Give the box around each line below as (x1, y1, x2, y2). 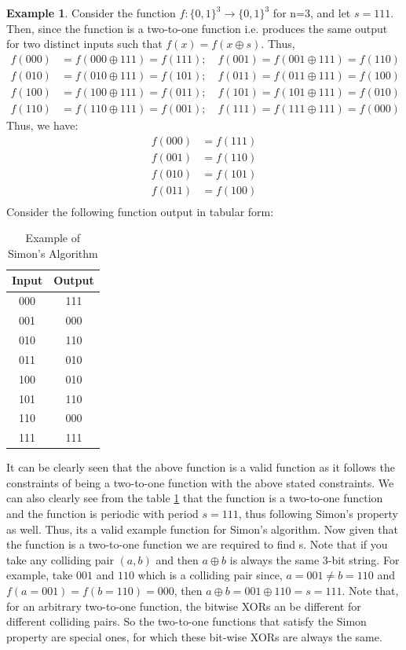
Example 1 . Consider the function (6, 5, 176, 20)
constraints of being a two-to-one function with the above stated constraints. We (6, 474, 394, 490)
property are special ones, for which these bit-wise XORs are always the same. (6, 628, 382, 644)
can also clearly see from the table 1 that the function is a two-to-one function (6, 490, 383, 506)
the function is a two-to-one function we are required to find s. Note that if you (6, 536, 388, 553)
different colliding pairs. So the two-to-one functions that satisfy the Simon (6, 613, 367, 630)
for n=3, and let (272, 5, 351, 20)
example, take (6, 567, 73, 583)
